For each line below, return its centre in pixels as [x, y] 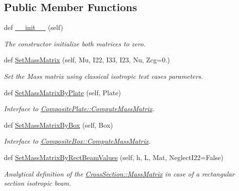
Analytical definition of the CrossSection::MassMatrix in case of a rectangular [119, 173]
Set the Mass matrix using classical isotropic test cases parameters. [103, 76]
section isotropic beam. [38, 183]
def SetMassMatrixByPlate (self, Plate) [62, 92]
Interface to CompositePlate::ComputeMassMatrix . [79, 109]
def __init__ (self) [34, 27]
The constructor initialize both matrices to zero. [75, 43]
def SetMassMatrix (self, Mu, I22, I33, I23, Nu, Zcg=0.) [87, 60]
